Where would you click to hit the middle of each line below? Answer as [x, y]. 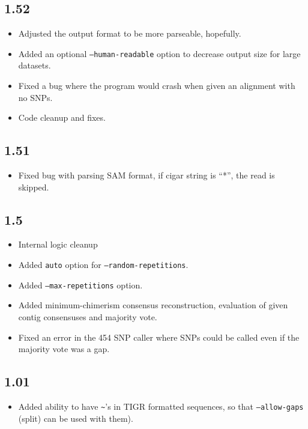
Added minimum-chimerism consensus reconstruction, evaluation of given [153, 305]
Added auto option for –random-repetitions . [103, 265]
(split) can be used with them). [76, 418]
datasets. [35, 65]
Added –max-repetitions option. [80, 284]
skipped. [34, 187]
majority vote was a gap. [64, 349]
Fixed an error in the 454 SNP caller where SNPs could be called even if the [159, 337]
